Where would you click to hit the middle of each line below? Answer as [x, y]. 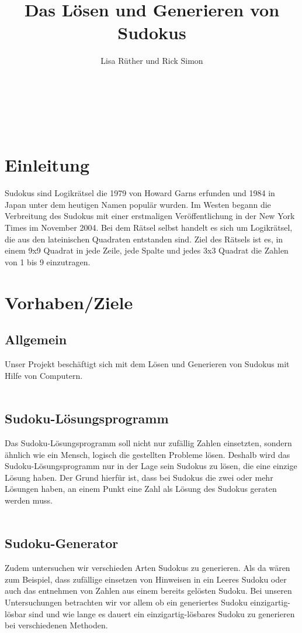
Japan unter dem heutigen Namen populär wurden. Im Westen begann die [138, 204]
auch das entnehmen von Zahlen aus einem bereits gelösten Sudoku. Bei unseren [148, 591]
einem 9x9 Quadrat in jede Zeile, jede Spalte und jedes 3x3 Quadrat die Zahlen [147, 250]
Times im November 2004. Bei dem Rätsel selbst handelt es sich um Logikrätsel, [149, 227]
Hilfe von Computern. [44, 375]
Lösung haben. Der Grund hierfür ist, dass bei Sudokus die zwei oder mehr [139, 477]
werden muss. [29, 500]
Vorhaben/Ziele [69, 302]
